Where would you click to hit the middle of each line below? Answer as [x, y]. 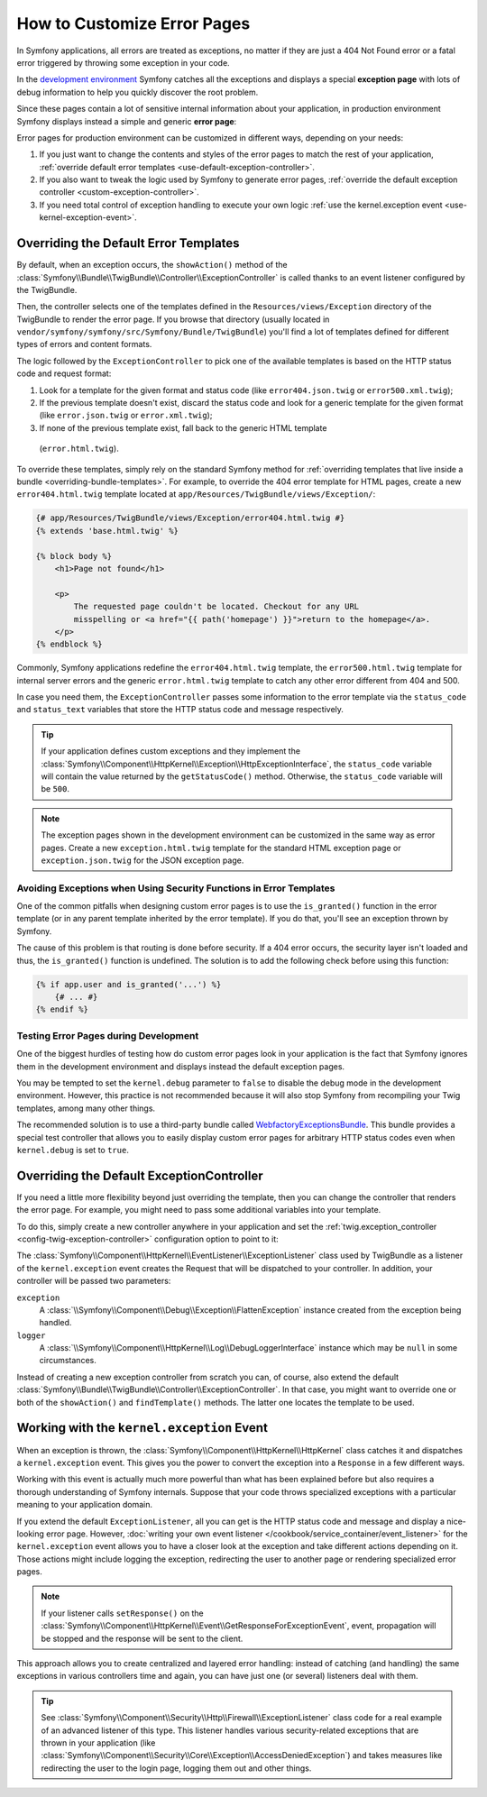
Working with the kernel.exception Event [142, 1428]
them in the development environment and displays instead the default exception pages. [181, 1066]
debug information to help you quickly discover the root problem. [138, 92]
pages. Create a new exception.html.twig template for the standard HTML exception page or [221, 848]
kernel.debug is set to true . [73, 1150]
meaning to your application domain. [85, 1505]
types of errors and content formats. [84, 344]
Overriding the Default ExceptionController [140, 1175]
